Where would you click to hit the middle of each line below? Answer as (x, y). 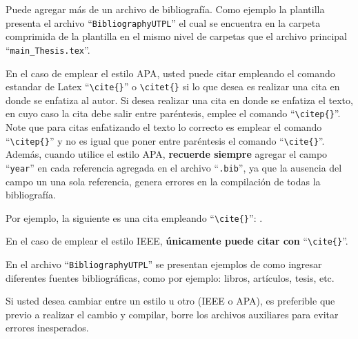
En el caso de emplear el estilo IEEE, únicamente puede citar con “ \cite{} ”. (177, 241)
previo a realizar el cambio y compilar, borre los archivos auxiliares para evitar (172, 314)
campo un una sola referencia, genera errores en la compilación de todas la (163, 181)
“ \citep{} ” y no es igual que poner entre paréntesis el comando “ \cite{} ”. (165, 140)
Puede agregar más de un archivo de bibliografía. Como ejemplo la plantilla (165, 9)
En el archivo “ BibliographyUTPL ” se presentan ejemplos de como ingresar (164, 264)
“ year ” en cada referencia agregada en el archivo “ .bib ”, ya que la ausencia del (174, 167)
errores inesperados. (47, 328)
